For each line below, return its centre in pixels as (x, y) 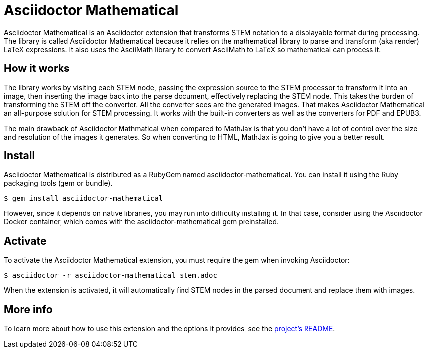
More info (28, 309)
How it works (37, 69)
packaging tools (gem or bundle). (58, 183)
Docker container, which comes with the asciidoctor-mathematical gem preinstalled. (142, 222)
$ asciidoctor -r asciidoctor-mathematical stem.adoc (111, 275)
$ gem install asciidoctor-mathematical (84, 198)
